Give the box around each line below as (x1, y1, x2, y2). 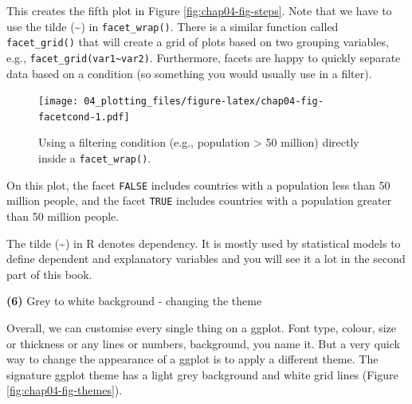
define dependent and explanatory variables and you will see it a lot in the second (6, 250, 406, 267)
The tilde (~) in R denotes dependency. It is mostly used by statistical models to (6, 234, 401, 251)
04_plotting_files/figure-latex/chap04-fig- (84, 96, 324, 108)
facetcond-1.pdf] (38, 111, 130, 123)
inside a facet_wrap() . (38, 150, 151, 167)
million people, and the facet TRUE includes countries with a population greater (6, 192, 392, 209)
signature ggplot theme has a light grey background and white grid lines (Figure (6, 366, 398, 382)
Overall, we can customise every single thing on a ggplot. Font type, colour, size (6, 320, 397, 335)
